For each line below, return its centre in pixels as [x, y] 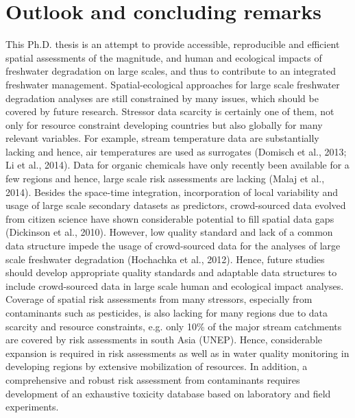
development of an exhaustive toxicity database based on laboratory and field [168, 393]
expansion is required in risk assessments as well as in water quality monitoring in [177, 353]
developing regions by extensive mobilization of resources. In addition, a [157, 366]
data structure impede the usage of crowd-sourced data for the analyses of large [173, 246]
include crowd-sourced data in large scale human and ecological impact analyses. [175, 285]
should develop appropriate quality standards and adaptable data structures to [171, 272]
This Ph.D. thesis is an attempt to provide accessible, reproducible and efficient [173, 44]
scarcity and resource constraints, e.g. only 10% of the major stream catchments [174, 326]
